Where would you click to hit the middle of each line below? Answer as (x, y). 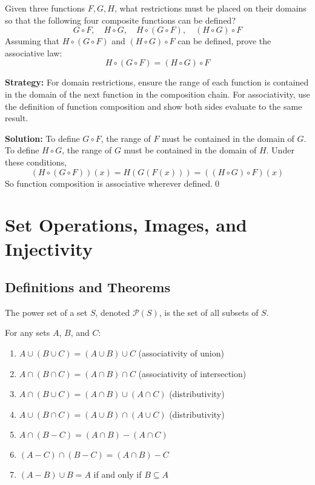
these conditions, (36, 162)
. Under (280, 150)
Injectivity (49, 248)
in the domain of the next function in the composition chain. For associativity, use (157, 94)
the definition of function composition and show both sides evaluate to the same (154, 106)
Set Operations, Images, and (126, 225)
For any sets (28, 333)
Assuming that (32, 41)
